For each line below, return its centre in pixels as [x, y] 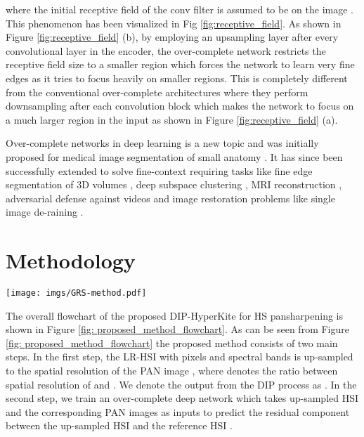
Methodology [71, 260]
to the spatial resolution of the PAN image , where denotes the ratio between [172, 371]
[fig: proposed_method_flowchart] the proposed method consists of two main [172, 343]
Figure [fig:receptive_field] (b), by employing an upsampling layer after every [172, 37]
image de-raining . [45, 212]
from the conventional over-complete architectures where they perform [157, 92]
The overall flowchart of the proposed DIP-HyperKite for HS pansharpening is [175, 315]
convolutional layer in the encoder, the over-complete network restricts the [166, 50]
